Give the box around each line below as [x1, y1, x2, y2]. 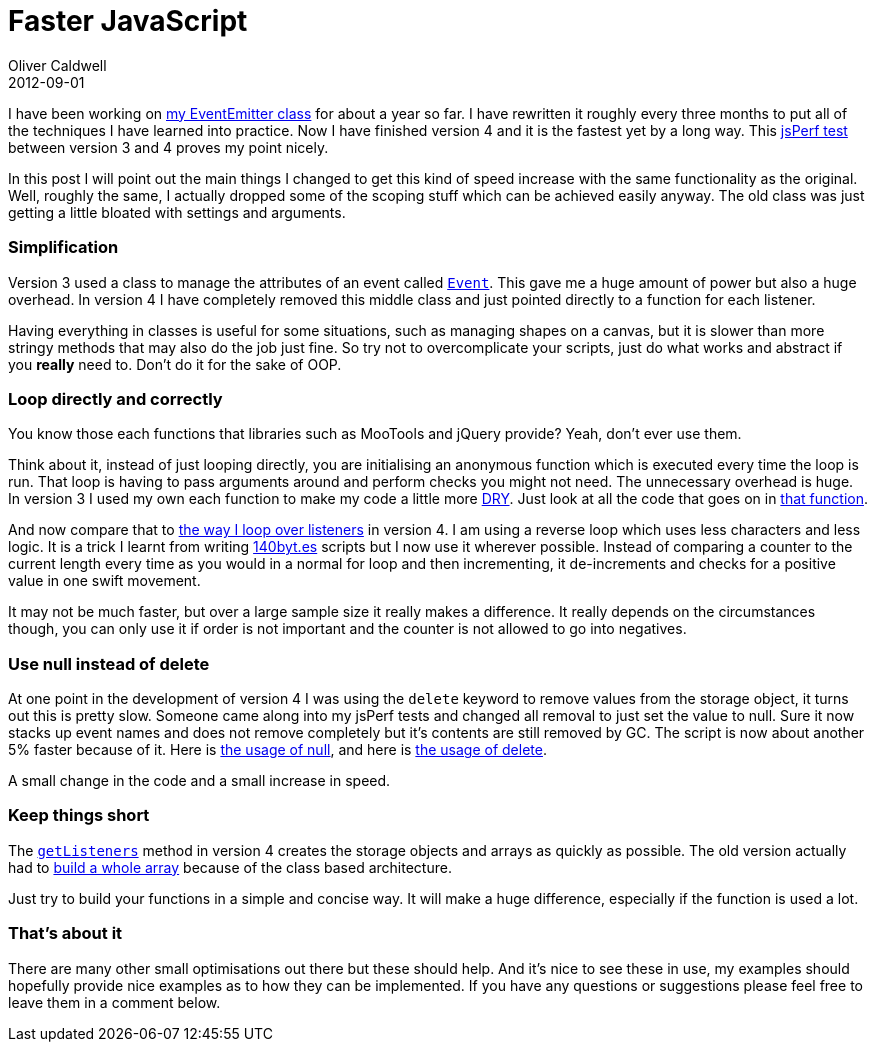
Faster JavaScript [8, 4, 248, 38]
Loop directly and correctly [8, 388, 223, 409]
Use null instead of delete [8, 653, 210, 674]
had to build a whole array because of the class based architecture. [8, 858, 452, 876]
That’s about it [8, 923, 123, 944]
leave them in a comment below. [8, 993, 221, 1011]
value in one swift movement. [8, 572, 201, 590]
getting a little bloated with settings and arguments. [8, 203, 346, 221]
